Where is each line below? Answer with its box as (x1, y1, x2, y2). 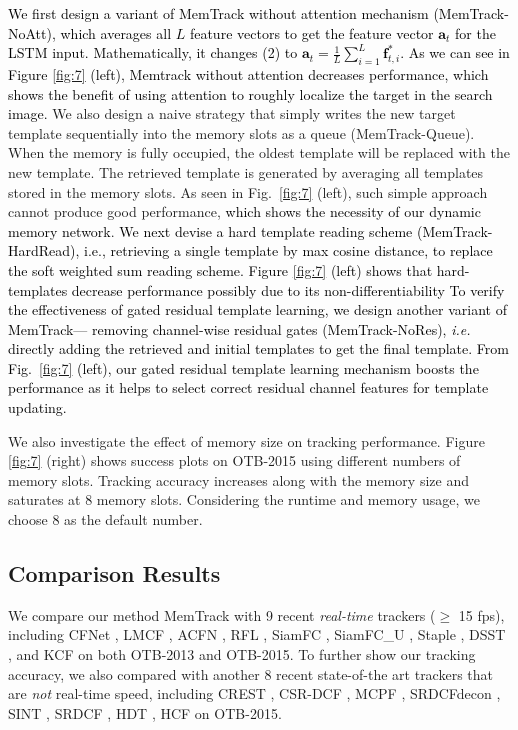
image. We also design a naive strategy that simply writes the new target (8, 103, 456, 124)
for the (455, 22, 496, 43)
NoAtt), (8, 22, 56, 43)
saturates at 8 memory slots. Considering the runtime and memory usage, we (8, 489, 480, 510)
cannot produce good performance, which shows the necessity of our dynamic (8, 201, 481, 222)
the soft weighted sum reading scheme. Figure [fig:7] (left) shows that (8, 259, 433, 280)
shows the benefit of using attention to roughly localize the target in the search (8, 83, 493, 104)
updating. (8, 397, 67, 418)
